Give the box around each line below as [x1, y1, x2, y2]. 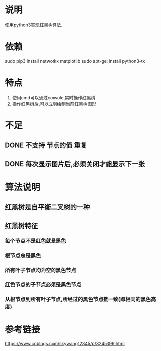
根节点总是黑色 [5, 252, 41, 259]
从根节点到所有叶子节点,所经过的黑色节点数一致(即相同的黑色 [5, 296, 151, 303]
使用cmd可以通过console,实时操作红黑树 [12, 94, 96, 100]
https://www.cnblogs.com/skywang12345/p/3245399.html [5, 341, 125, 347]
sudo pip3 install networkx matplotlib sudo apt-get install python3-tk [5, 58, 145, 64]
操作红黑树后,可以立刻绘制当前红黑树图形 [12, 101, 97, 107]
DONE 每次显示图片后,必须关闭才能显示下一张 [5, 160, 145, 168]
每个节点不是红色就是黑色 [5, 237, 66, 244]
